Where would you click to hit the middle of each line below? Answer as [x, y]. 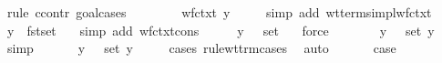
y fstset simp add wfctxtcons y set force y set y [221, 30]
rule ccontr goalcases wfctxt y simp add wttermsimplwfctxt [219, 12]
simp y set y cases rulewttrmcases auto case [201, 48]
